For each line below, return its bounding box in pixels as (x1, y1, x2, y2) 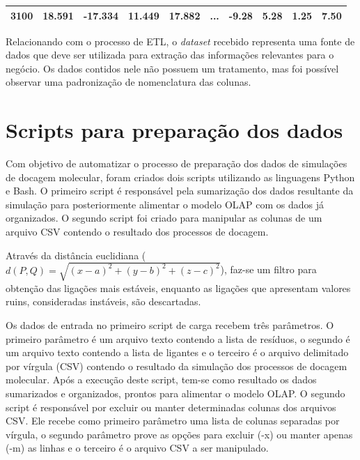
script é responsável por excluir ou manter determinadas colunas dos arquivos (6, 399, 336, 414)
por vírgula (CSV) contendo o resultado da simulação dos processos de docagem (6, 358, 347, 373)
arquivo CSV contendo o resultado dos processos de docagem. (6, 224, 269, 239)
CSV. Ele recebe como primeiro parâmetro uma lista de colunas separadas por (6, 413, 340, 428)
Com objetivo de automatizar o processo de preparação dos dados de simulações (6, 156, 347, 171)
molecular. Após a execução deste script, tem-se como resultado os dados (6, 372, 317, 387)
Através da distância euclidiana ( (6, 247, 146, 262)
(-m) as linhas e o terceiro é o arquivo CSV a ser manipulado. (6, 440, 269, 455)
